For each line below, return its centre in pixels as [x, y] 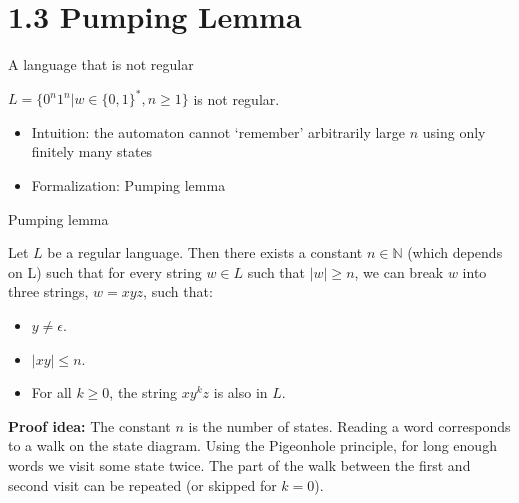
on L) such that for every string [105, 271]
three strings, [48, 291]
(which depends [455, 252]
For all [51, 392]
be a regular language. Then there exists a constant [205, 252]
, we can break [399, 271]
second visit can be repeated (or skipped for [142, 484]
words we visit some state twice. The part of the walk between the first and [239, 464]
